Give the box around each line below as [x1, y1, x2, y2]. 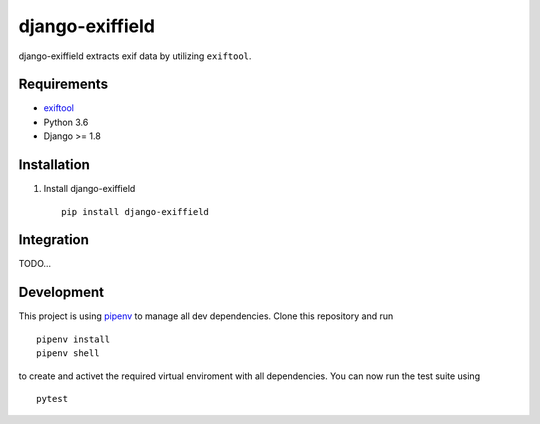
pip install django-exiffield [61, 206, 210, 217]
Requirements [18, 76, 109, 93]
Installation [18, 156, 90, 174]
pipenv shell [36, 348, 100, 359]
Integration [18, 231, 90, 249]
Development [18, 284, 105, 301]
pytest [36, 393, 69, 404]
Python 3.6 [43, 116, 89, 128]
